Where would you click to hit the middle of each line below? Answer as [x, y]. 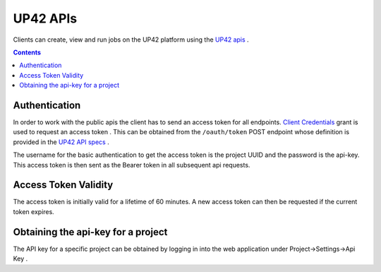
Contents [27, 52]
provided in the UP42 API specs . [61, 142]
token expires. [34, 211]
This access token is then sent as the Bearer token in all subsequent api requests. [132, 165]
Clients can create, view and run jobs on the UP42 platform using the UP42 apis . [131, 40]
